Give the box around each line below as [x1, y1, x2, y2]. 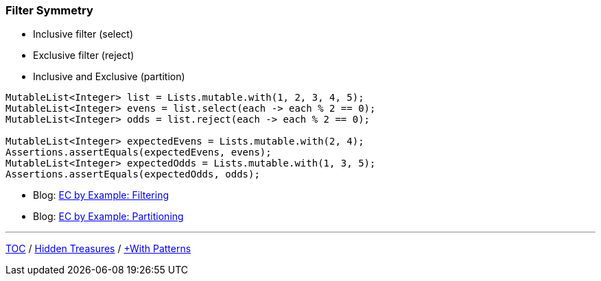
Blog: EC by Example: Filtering [33, 189, 169, 201]
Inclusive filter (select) [33, 28, 134, 40]
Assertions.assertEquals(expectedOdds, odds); [5, 169, 260, 180]
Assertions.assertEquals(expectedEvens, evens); [5, 147, 272, 158]
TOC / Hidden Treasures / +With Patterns [5, 243, 191, 255]
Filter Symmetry [5, 3, 93, 17]
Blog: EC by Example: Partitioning [33, 210, 184, 223]
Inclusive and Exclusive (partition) [33, 71, 185, 83]
